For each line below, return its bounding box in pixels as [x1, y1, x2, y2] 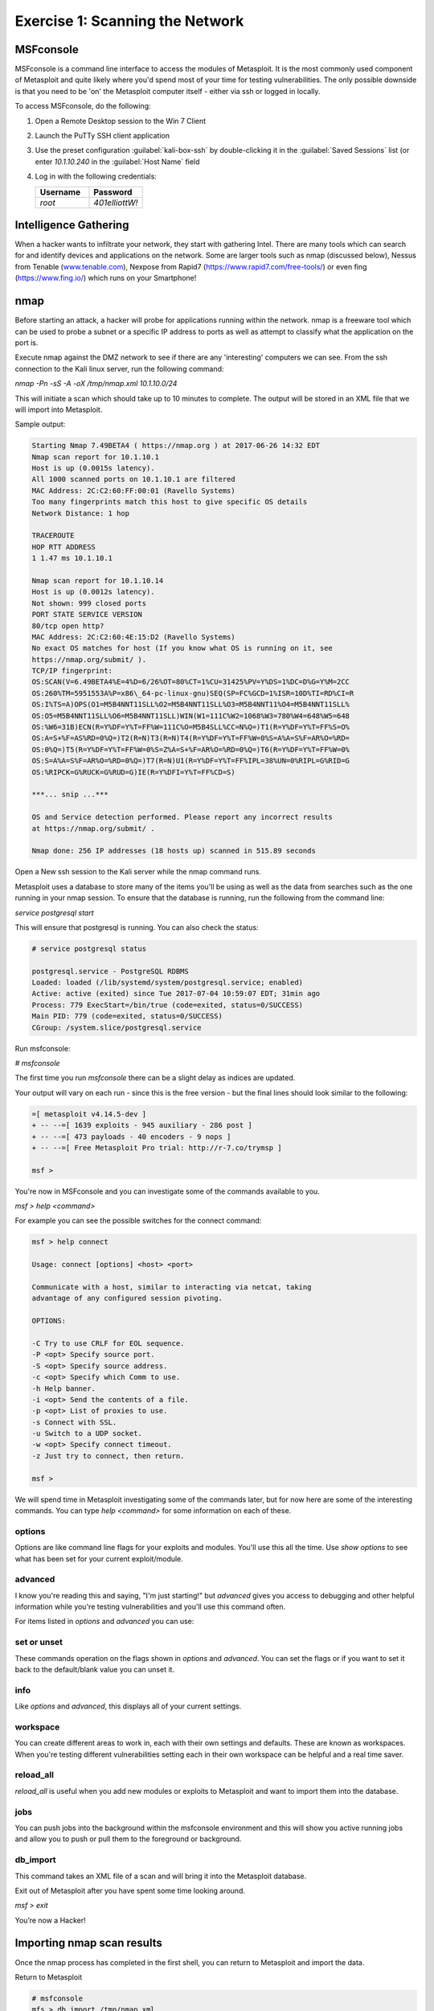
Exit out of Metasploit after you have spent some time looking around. [14, 1886, 245, 1895]
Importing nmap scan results [14, 1936, 162, 1950]
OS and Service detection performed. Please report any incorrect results [31, 812, 334, 822]
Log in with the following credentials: [35, 171, 157, 181]
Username [39, 186, 80, 197]
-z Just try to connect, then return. [31, 1451, 185, 1460]
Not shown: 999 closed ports [31, 598, 147, 607]
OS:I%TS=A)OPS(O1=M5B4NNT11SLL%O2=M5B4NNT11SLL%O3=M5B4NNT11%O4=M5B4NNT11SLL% [31, 700, 350, 709]
